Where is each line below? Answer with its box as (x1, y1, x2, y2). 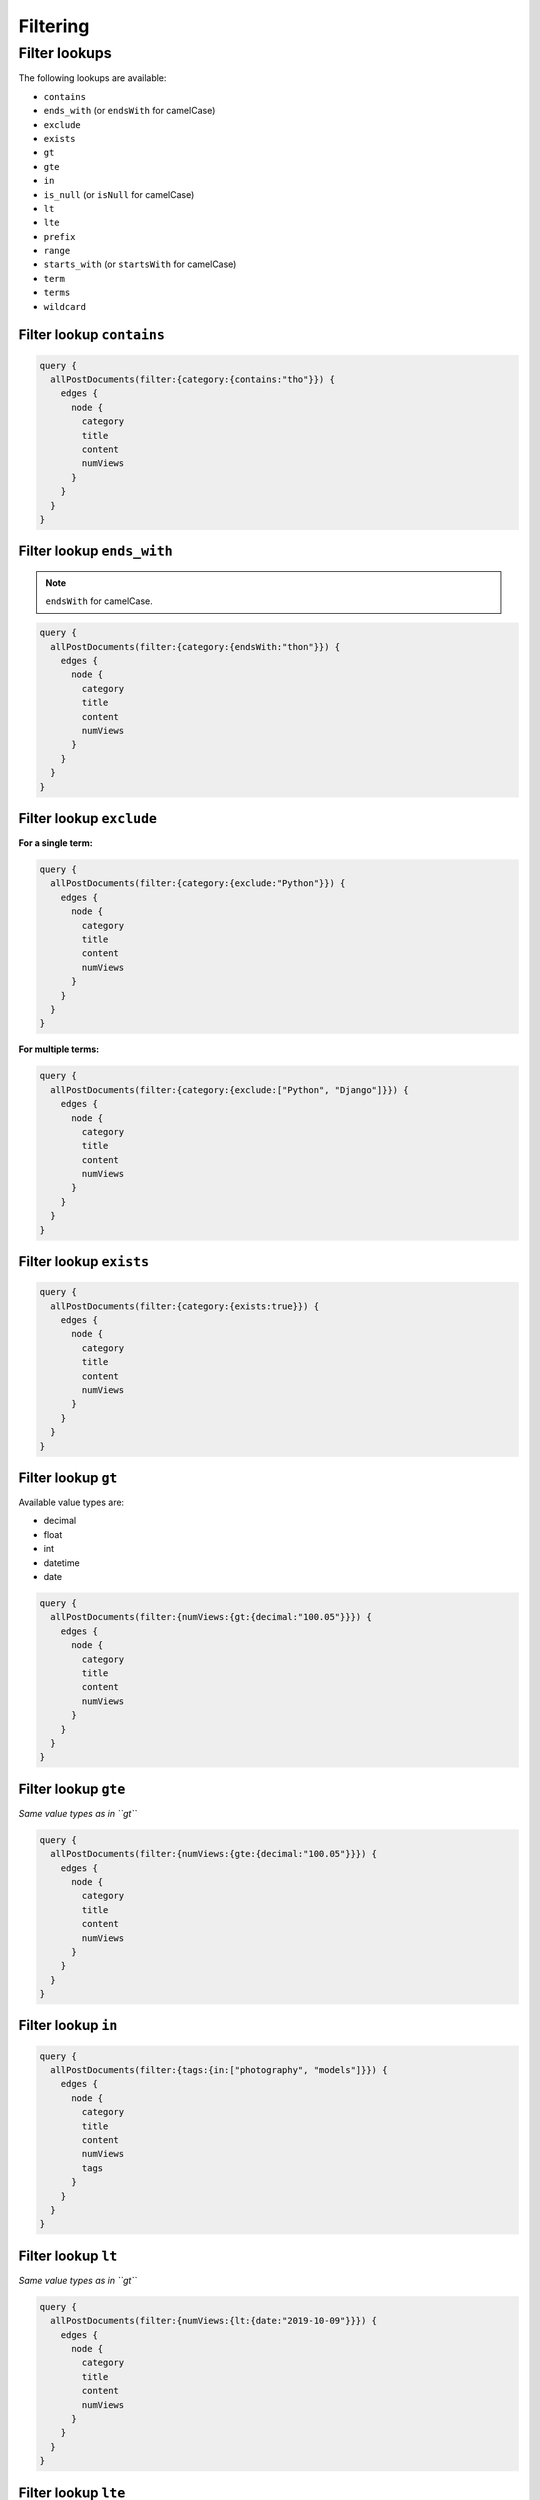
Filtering (18, 15, 90, 37)
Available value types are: (18, 1496, 125, 1509)
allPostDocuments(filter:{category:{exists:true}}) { (50, 1300, 320, 1312)
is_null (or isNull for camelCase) (43, 188, 195, 200)
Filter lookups (18, 44, 112, 62)
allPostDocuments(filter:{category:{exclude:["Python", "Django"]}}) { (50, 1084, 409, 1095)
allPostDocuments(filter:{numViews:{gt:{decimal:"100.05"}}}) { (50, 1611, 372, 1623)
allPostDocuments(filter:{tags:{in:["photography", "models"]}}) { (50, 2065, 388, 2076)
